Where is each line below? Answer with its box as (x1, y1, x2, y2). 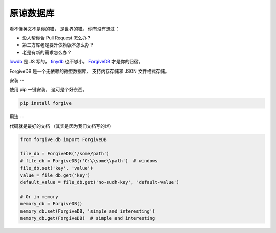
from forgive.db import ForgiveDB (20, 136, 107, 143)
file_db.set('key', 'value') (20, 165, 94, 171)
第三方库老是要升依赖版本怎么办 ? (22, 42, 94, 48)
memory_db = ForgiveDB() (20, 201, 83, 207)
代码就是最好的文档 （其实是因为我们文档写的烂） (9, 123, 114, 129)
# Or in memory (20, 194, 58, 199)
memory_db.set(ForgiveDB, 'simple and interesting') (20, 208, 155, 214)
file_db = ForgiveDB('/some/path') (20, 151, 109, 157)
